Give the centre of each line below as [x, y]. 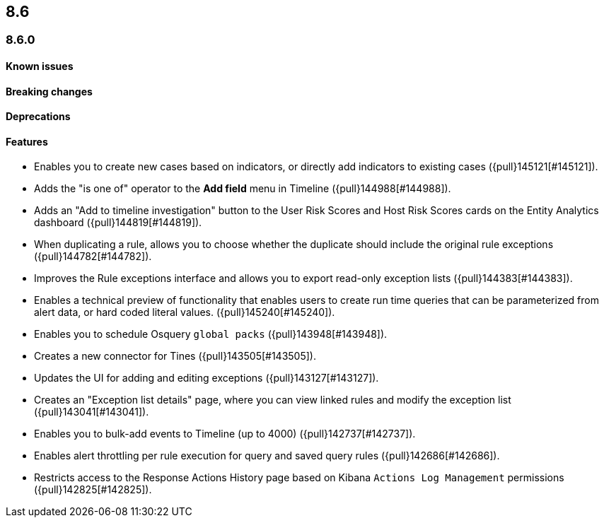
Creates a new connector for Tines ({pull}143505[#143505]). [175, 356]
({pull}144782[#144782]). [93, 257]
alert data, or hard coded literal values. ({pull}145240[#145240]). [185, 312]
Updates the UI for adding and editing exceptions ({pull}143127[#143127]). [207, 378]
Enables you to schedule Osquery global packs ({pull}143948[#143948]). [211, 334]
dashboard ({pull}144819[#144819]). [118, 223]
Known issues [40, 66]
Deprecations [38, 117]
